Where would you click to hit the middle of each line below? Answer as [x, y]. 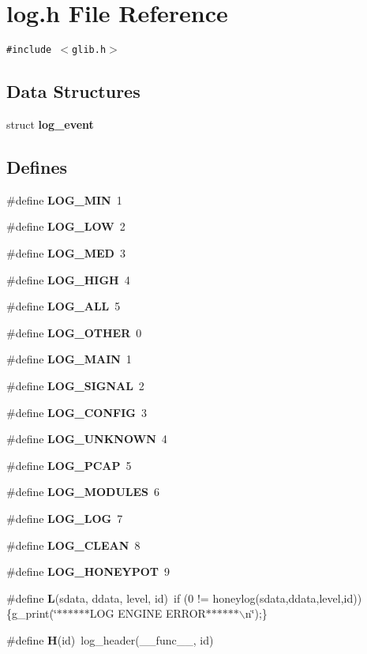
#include [29, 50]
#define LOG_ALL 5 [64, 306]
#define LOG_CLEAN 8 [73, 545]
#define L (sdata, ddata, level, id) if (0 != [108, 598]
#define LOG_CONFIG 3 [77, 412]
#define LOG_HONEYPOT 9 [88, 571]
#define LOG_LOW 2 [66, 226]
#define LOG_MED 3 [66, 252]
